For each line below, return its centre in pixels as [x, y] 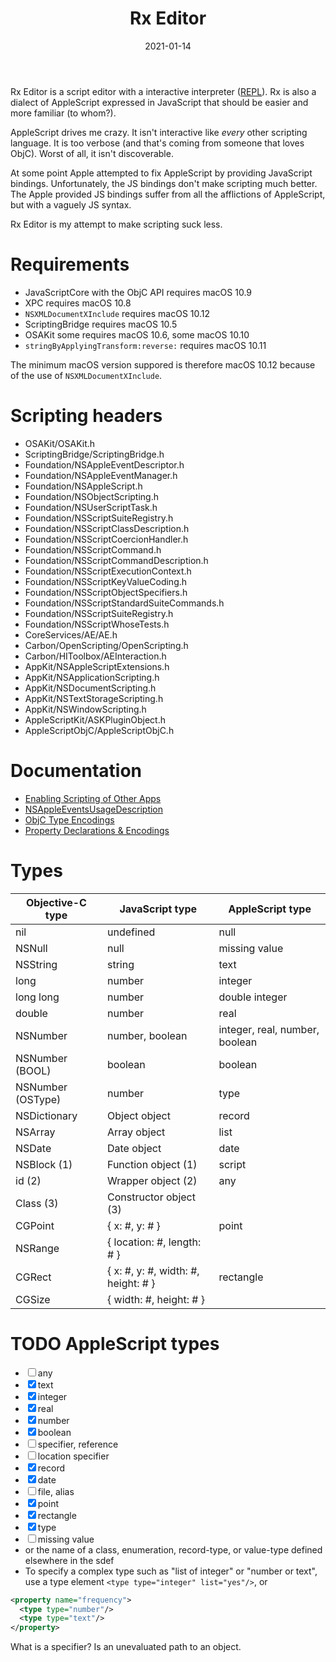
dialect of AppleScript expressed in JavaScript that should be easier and [159, 102]
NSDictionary [46, 1115]
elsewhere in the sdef [69, 1560]
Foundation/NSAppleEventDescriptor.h [104, 464]
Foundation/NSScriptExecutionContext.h [108, 571]
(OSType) [38, 1099]
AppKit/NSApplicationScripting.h [92, 677]
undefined [131, 932]
